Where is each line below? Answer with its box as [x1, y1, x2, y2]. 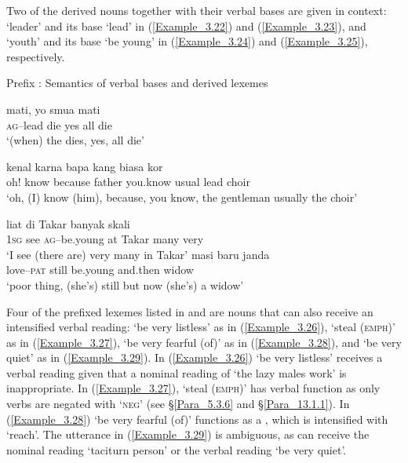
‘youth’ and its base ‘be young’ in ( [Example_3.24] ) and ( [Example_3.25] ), [6, 33, 368, 49]
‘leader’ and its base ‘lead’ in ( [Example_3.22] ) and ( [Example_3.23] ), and [6, 17, 366, 34]
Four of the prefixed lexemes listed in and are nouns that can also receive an [6, 303, 373, 319]
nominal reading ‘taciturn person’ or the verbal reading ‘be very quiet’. [6, 441, 347, 458]
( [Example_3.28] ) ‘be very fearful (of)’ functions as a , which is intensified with [6, 410, 388, 427]
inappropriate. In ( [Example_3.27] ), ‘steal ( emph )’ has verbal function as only [6, 380, 381, 396]
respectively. [6, 48, 65, 64]
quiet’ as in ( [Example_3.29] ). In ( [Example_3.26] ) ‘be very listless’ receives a [6, 349, 383, 366]
